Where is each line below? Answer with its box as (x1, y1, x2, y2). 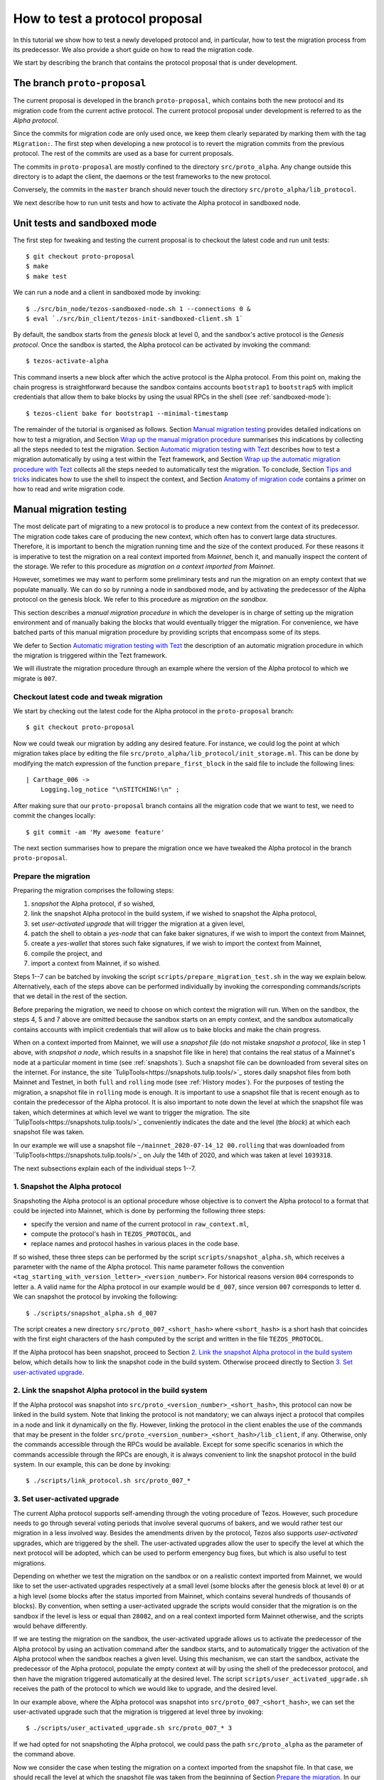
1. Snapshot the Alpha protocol (13, 1182, 122, 1192)
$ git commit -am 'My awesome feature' (26, 828, 165, 836)
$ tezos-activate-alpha (26, 357, 109, 365)
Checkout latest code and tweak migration (13, 691, 163, 701)
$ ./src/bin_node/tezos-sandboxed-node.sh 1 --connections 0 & (26, 305, 251, 313)
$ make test (26, 272, 68, 281)
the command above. (13, 1750, 75, 1759)
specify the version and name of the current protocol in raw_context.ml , (31, 1220, 249, 1228)
